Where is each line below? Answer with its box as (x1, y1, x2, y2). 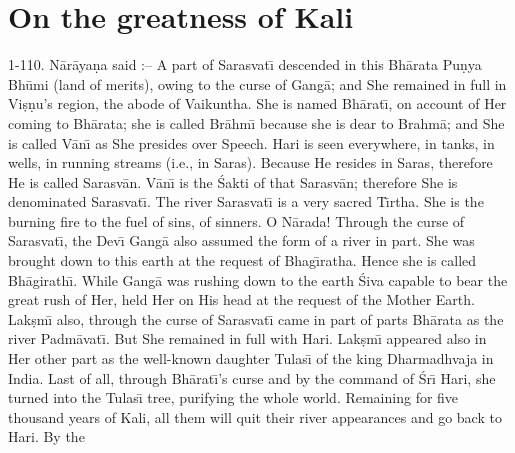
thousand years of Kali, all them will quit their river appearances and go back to (8, 406, 502, 427)
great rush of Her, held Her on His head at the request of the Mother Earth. (8, 289, 475, 310)
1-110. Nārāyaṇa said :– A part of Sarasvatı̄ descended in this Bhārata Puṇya (8, 54, 482, 75)
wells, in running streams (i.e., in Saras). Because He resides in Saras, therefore (8, 152, 493, 173)
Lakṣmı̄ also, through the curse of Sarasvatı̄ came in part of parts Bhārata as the (8, 308, 504, 329)
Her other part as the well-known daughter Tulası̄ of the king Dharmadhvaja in (8, 348, 494, 369)
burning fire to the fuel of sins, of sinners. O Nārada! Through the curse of (8, 210, 465, 231)
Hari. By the (8, 426, 85, 447)
